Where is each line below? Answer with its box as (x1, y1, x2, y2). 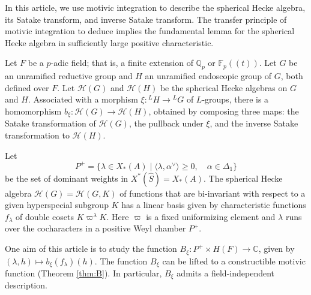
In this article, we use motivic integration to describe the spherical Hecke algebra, (5, 1, 306, 13)
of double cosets (16, 210, 74, 222)
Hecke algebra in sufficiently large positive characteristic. (5, 36, 214, 49)
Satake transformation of (5, 117, 96, 130)
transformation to (5, 129, 70, 141)
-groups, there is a (202, 93, 269, 106)
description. (5, 279, 47, 291)
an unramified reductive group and (5, 70, 133, 82)
